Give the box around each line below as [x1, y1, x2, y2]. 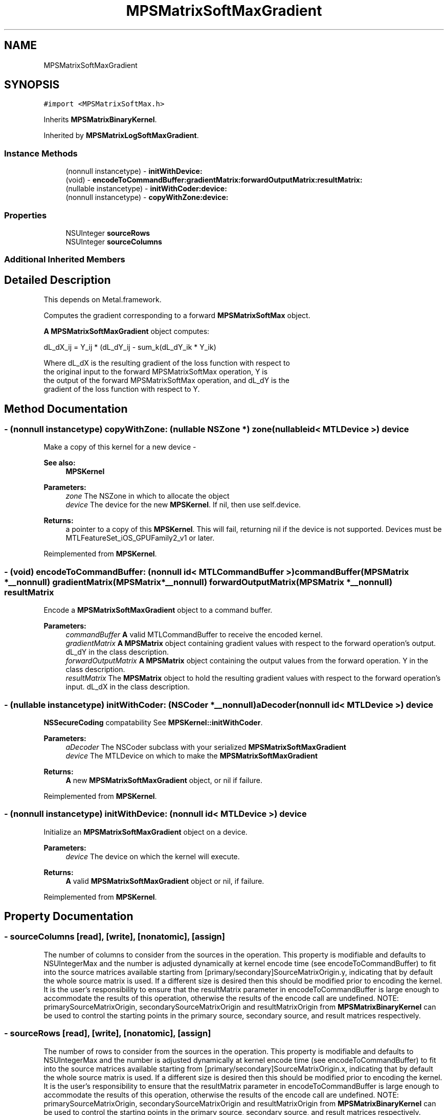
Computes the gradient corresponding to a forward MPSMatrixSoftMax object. [43, 311, 310, 320]
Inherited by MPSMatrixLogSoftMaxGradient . [43, 131, 199, 140]
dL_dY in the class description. [65, 648, 169, 657]
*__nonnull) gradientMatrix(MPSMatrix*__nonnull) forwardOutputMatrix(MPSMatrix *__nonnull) [4, 576, 393, 587]
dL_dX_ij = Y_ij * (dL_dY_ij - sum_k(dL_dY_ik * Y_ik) [43, 343, 216, 352]
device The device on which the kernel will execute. [65, 852, 240, 861]
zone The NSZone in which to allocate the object [65, 492, 230, 501]
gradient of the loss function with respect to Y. [43, 385, 200, 394]
